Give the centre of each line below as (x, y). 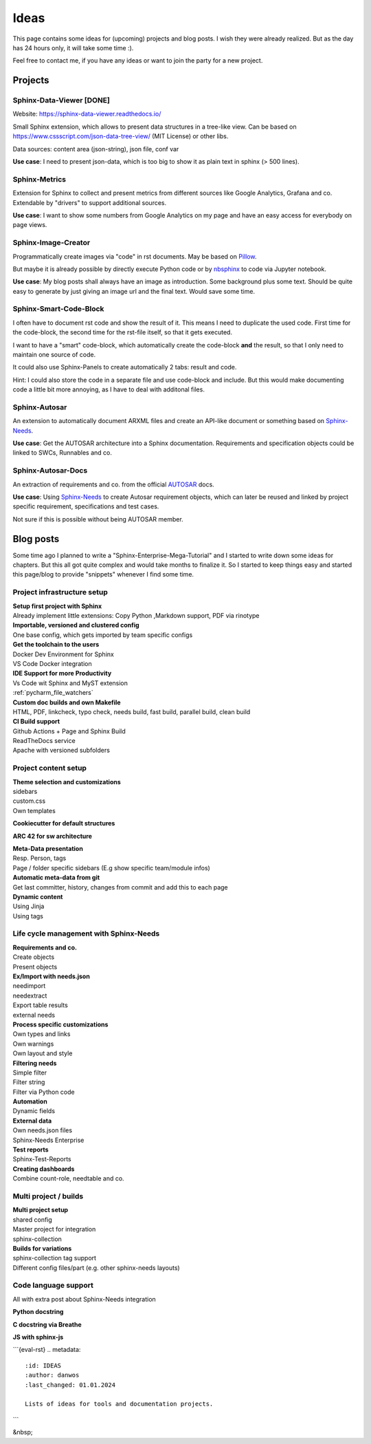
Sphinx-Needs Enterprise (48, 1140)
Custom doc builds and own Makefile (67, 702)
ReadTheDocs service (44, 741)
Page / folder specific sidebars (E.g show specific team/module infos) (112, 868)
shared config (33, 1219)
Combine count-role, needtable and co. (68, 1178)
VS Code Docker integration (52, 663)
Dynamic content (38, 896)
